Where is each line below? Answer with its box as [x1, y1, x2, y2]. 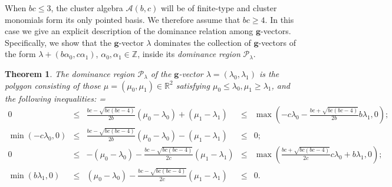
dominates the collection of [154, 36, 251, 48]
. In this [265, 13, 294, 25]
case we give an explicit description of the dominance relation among [5, 25, 253, 37]
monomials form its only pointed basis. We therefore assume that [5, 13, 241, 25]
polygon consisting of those [5, 79, 101, 91]
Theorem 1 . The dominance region [5, 67, 135, 79]
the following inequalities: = [5, 92, 106, 104]
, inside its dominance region [137, 48, 241, 60]
